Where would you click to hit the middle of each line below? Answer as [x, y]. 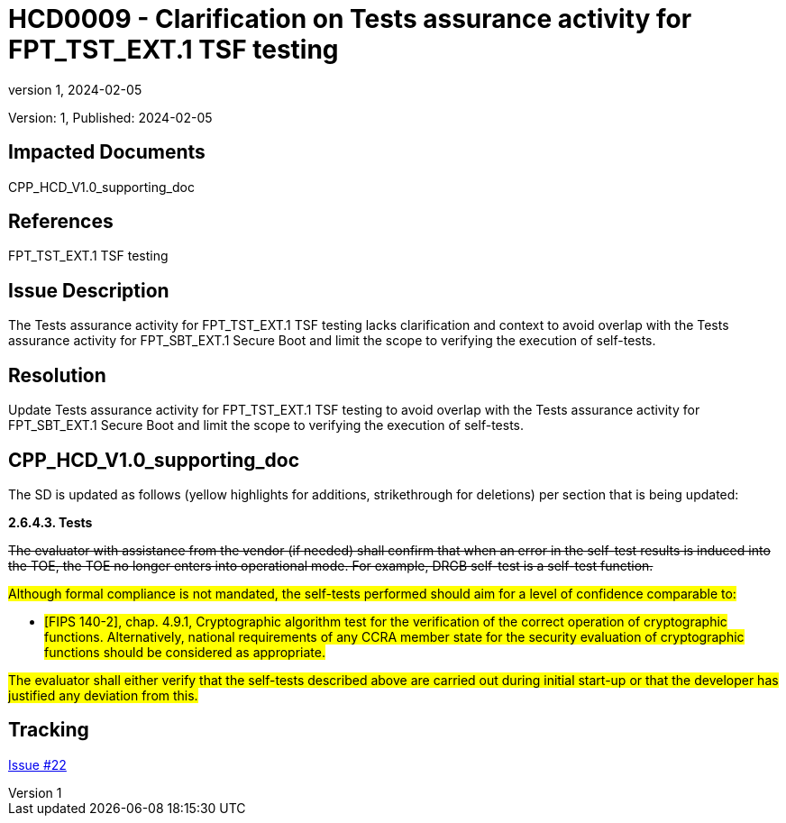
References [61, 222]
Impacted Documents [107, 152]
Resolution [57, 375]
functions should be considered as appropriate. [185, 652]
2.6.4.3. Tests [50, 522]
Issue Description [89, 290]
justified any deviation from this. [103, 695]
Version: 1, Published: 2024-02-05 [110, 117]
